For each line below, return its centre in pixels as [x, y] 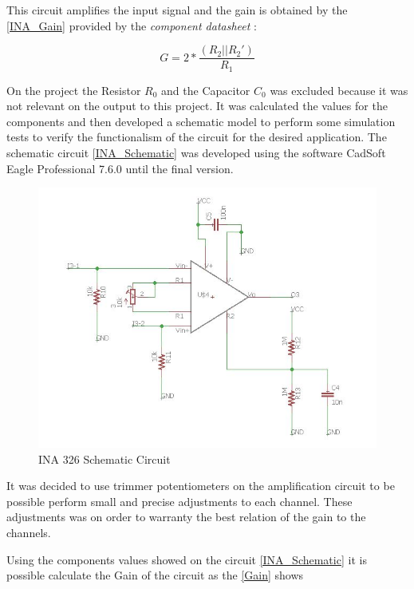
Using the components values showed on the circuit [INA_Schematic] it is [187, 559]
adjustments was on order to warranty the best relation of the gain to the [186, 517]
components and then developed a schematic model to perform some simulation [201, 121]
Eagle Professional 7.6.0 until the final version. [120, 168]
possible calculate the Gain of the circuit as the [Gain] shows [155, 575]
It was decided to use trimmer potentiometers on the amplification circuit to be [201, 486]
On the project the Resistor [74, 90]
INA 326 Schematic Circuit [104, 459]
